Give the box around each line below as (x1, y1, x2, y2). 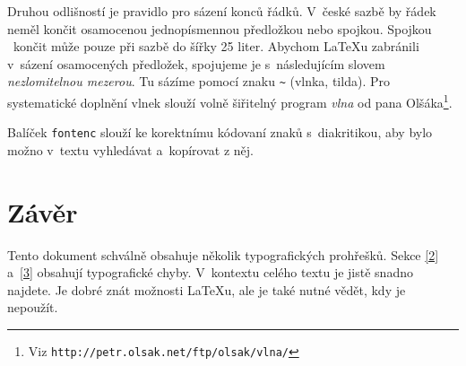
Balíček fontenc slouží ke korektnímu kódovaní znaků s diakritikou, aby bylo (7, 123, 433, 142)
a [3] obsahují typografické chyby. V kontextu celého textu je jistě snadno (7, 263, 413, 282)
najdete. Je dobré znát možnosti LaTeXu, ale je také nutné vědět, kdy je (7, 280, 406, 299)
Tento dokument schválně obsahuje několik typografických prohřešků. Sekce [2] (7, 245, 439, 264)
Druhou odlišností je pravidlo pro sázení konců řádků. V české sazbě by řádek (7, 2, 436, 20)
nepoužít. (7, 298, 58, 317)
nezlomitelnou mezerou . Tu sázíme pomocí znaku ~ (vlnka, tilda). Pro (7, 72, 390, 91)
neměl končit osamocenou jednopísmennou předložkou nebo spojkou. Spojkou (7, 19, 432, 38)
